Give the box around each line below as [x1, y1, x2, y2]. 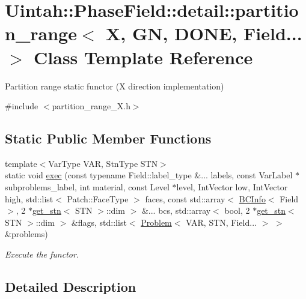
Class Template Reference [34, 44, 253, 69]
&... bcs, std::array [141, 204, 211, 217]
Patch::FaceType [67, 192, 129, 205]
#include [5, 100, 38, 112]
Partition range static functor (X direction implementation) [5, 79, 224, 92]
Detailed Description [5, 277, 136, 296]
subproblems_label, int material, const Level [5, 181, 170, 193]
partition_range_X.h [52, 100, 130, 112]
